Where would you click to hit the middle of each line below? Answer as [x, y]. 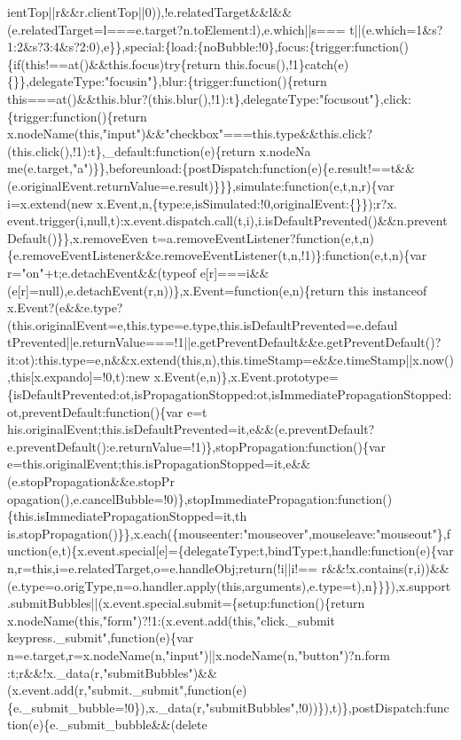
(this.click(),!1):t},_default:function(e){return [131, 150]
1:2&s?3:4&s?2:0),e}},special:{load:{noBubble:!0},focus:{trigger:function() [208, 47]
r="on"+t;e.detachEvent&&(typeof [102, 272]
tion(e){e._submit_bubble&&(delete [107, 724]
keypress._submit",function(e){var [101, 638]
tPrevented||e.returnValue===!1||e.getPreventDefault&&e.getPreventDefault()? [224, 342]
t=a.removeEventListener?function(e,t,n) [263, 237]
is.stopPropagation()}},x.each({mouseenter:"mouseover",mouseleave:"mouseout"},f [229, 533]
